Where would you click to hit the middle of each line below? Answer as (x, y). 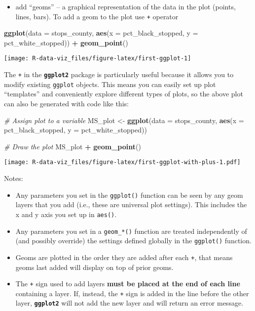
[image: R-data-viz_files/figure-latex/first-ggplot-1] (98, 59)
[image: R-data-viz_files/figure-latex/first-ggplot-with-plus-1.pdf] (122, 162)
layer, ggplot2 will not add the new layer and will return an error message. (129, 303)
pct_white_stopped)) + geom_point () (66, 42)
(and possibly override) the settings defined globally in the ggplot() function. (133, 241)
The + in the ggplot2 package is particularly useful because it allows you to (119, 74)
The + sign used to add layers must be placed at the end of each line (128, 284)
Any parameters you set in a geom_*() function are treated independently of (131, 231)
